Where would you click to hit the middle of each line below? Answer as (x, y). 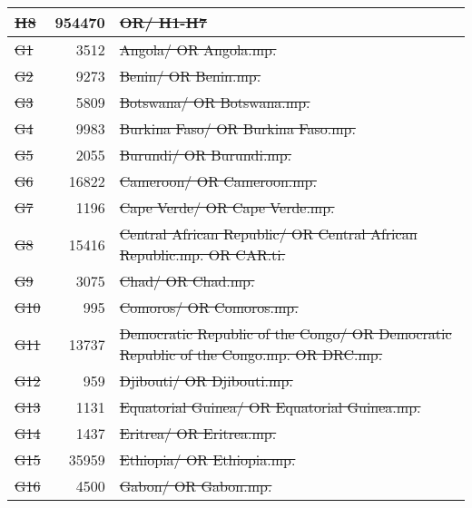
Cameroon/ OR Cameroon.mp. (218, 181)
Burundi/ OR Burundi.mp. (206, 155)
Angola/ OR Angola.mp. (198, 49)
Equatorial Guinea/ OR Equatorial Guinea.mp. (270, 407)
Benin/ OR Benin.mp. (190, 76)
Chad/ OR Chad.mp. (187, 281)
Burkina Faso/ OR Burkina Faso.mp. (237, 128)
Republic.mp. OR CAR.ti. (202, 254)
